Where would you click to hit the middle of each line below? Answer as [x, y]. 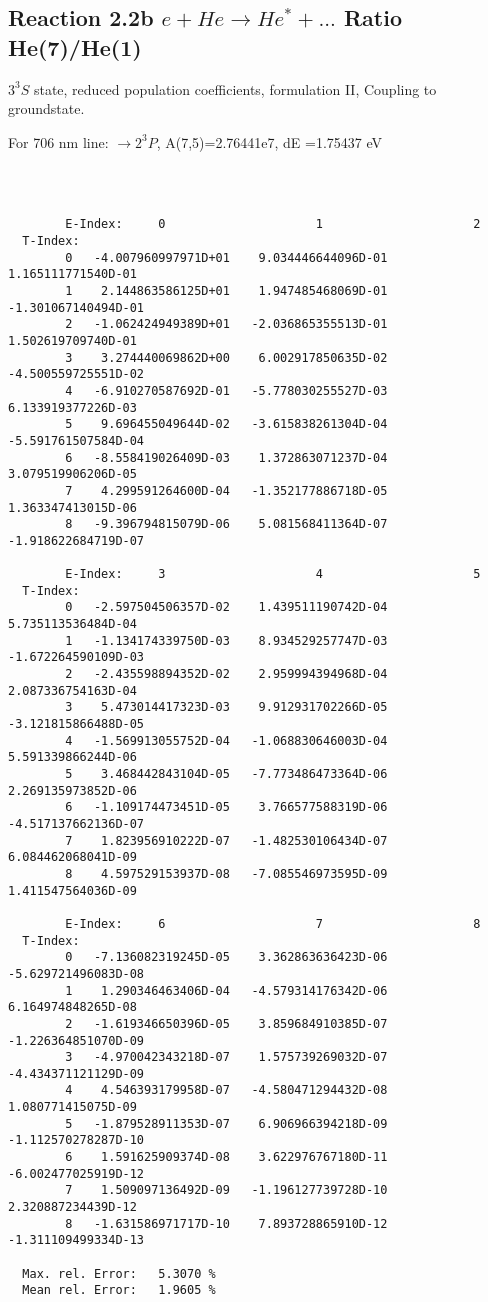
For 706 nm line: [58, 141]
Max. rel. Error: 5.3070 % [119, 1273]
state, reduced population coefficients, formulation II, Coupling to [235, 88]
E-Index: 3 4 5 [273, 574]
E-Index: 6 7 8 [273, 923]
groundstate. [46, 108]
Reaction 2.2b [81, 17]
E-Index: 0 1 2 [273, 224]
